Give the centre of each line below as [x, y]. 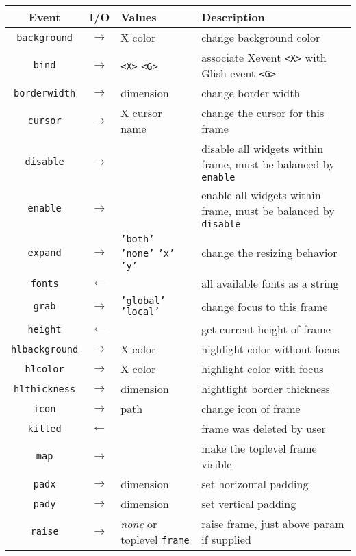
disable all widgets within [263, 148]
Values [139, 17]
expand [44, 252]
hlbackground [45, 349]
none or [139, 523]
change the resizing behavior [269, 252]
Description [233, 17]
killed [44, 428]
